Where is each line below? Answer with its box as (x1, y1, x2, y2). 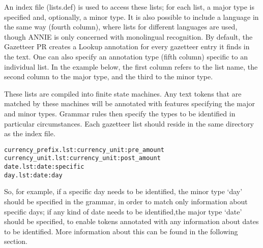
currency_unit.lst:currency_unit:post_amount (4, 154, 161, 162)
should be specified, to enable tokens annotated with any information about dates (4, 216, 259, 227)
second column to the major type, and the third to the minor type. (4, 71, 213, 82)
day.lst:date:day (4, 171, 63, 179)
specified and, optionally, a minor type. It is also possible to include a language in (4, 11, 259, 22)
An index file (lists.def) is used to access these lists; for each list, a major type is (4, 2, 255, 12)
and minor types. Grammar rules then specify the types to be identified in (4, 108, 236, 118)
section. (4, 236, 27, 246)
